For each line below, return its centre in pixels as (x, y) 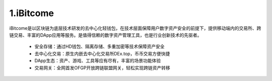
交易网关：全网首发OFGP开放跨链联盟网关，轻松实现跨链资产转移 (103, 67)
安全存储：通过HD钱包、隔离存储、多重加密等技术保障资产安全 (99, 47)
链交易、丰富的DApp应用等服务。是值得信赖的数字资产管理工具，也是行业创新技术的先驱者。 (106, 35)
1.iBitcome (31, 13)
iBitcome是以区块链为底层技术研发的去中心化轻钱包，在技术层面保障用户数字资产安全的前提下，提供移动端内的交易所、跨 (135, 28)
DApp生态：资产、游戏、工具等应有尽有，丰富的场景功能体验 (98, 61)
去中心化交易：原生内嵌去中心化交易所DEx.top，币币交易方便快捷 (102, 53)
